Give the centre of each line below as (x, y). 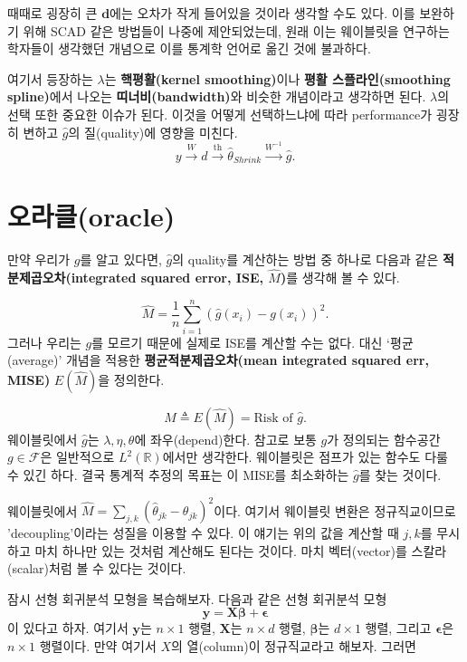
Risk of (273, 418)
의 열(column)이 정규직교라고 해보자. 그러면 (294, 646)
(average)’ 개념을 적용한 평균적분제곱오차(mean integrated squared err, (218, 360)
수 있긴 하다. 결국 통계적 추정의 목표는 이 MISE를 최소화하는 (178, 475)
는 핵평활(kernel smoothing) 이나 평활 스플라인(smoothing (277, 78)
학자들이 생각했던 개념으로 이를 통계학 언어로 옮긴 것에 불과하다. (189, 48)
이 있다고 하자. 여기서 (68, 628)
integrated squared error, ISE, (167, 277)
